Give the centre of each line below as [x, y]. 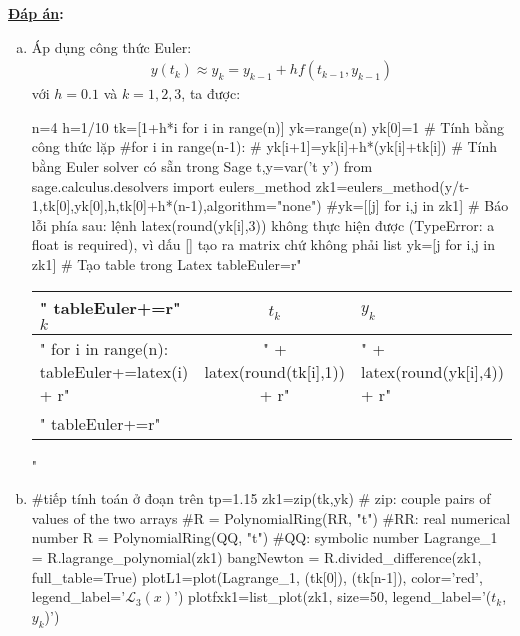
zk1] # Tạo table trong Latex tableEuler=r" [166, 263]
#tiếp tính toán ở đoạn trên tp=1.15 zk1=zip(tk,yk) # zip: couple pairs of [261, 498]
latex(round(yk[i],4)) [432, 371]
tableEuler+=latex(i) [114, 371]
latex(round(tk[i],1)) [275, 371]
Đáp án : [36, 13]
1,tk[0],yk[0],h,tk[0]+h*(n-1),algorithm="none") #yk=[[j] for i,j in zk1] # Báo [270, 205]
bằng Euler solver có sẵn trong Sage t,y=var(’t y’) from [202, 166]
